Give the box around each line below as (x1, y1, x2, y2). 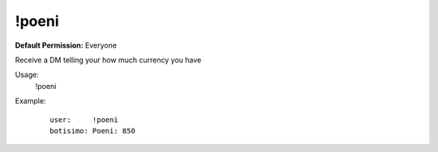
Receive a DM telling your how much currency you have (15, 55, 202, 65)
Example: (15, 96, 46, 106)
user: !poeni (49, 115, 118, 125)
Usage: (15, 70, 40, 80)
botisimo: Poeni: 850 (49, 126, 135, 135)
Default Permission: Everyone (15, 40, 118, 50)
